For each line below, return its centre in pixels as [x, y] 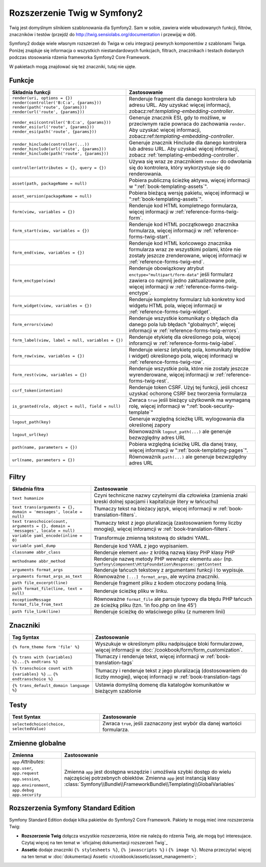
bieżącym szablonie [118, 691]
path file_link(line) [36, 611]
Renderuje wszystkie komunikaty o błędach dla [183, 318]
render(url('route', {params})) [48, 112]
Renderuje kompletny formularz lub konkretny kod [187, 300]
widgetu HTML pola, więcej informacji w [176, 306]
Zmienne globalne [37, 743]
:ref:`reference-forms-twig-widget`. [170, 312]
